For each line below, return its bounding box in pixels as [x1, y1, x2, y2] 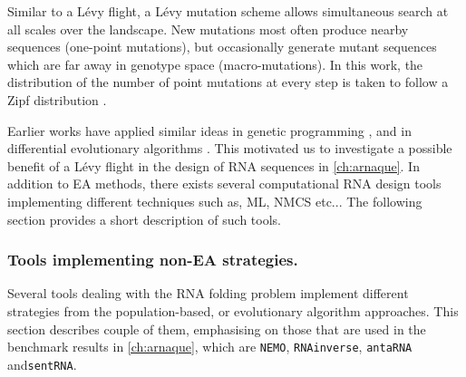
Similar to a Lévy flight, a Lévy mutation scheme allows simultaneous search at [7, 2, 449, 20]
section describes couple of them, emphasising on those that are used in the [7, 319, 426, 338]
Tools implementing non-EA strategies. [7, 248, 298, 271]
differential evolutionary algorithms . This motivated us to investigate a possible [7, 139, 452, 158]
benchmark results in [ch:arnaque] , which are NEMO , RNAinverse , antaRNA [7, 337, 413, 356]
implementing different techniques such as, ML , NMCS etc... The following [7, 191, 422, 210]
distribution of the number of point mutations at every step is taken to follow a [7, 72, 449, 92]
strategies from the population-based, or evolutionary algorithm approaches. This [7, 301, 459, 320]
